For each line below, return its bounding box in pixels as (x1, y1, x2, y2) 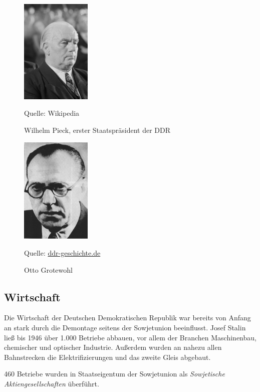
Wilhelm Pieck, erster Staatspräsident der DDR (24, 125, 171, 135)
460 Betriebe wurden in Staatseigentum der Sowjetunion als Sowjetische (4, 368, 225, 379)
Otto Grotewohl (24, 264, 73, 275)
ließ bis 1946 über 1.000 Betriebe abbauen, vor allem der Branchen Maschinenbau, (4, 332, 256, 342)
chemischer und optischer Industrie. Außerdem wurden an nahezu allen (4, 342, 222, 352)
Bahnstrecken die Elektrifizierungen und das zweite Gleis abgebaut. (4, 351, 211, 362)
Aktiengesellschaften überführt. (4, 378, 99, 388)
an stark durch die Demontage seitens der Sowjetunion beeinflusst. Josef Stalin (4, 322, 246, 332)
